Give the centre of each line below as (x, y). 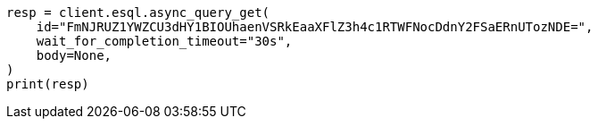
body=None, (74, 55)
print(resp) (48, 84)
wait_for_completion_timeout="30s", (164, 41)
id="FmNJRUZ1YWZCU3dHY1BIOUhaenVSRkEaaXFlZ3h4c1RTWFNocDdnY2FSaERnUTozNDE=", (315, 27)
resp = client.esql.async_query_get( (138, 13)
